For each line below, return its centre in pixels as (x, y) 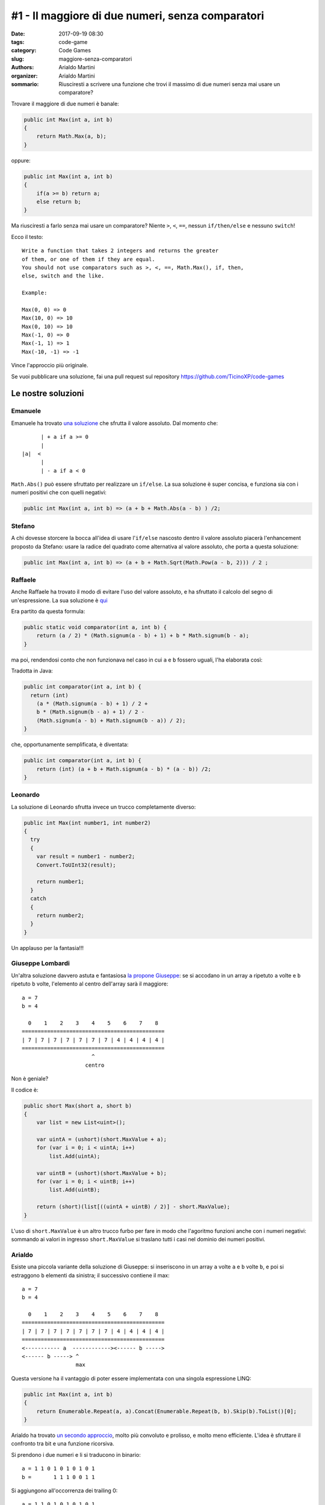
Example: (35, 293)
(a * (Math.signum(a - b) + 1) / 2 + (92, 703)
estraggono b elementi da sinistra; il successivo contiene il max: (90, 1275)
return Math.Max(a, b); (71, 136)
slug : (17, 59)
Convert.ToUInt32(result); (76, 865)
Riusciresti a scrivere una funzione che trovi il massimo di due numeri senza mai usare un (169, 84)
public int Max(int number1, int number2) (87, 823)
